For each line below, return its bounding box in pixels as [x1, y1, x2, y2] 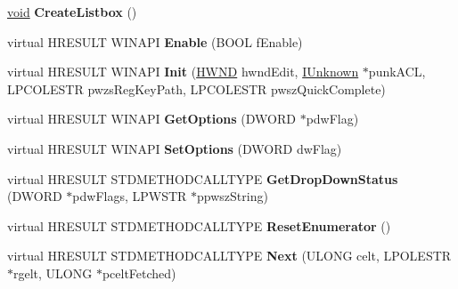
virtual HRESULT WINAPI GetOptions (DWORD [7, 109, 296, 128]
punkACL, [368, 62, 426, 81]
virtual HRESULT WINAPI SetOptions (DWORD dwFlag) [7, 139, 342, 157]
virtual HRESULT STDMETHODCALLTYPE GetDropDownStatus [7, 169, 398, 188]
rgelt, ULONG [13, 263, 93, 282]
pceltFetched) [102, 263, 176, 282]
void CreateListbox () [7, 3, 137, 20]
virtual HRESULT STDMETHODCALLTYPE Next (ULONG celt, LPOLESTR [7, 246, 452, 265]
